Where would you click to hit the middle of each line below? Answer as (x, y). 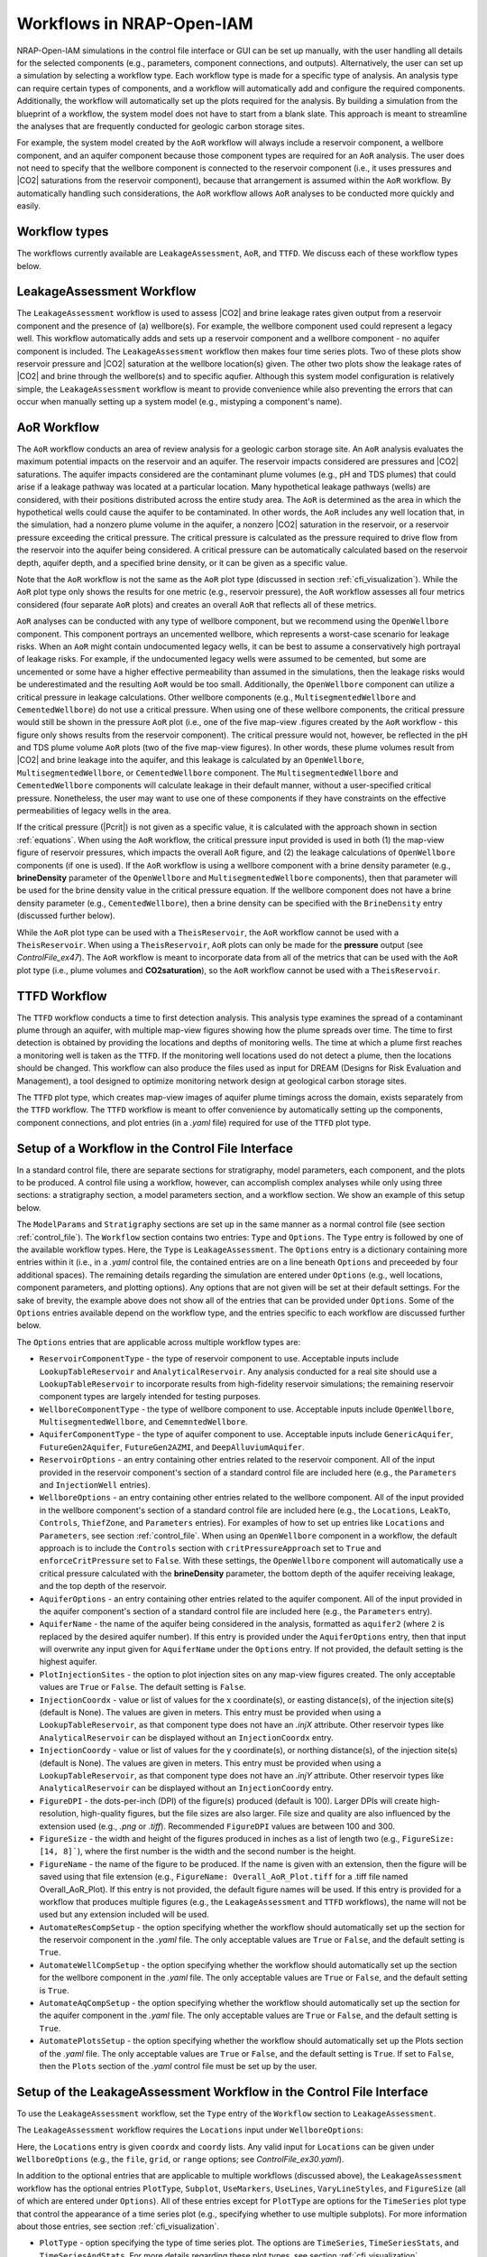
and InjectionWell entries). (95, 1485)
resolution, (59, 1814)
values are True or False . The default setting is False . (143, 1687)
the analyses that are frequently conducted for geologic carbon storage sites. (161, 125)
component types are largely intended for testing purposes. (150, 1397)
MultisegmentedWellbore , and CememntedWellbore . (143, 1422)
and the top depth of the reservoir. (103, 1586)
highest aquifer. (69, 1662)
